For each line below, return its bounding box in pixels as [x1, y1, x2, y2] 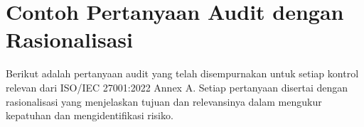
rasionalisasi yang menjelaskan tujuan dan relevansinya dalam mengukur [6, 94, 322, 109]
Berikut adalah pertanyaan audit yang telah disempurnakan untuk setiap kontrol [6, 66, 359, 81]
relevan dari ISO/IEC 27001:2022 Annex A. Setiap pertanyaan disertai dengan [6, 79, 348, 94]
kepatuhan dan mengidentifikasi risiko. [6, 108, 173, 123]
